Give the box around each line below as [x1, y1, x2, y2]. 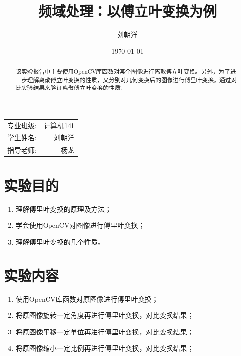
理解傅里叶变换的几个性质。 [15, 236, 105, 246]
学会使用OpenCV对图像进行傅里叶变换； [15, 220, 145, 230]
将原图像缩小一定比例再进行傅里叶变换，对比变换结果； [15, 343, 194, 353]
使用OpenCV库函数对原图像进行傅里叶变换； [15, 293, 159, 304]
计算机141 [43, 120, 74, 130]
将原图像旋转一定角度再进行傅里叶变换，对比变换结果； [15, 310, 194, 320]
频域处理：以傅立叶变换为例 [38, 1, 217, 21]
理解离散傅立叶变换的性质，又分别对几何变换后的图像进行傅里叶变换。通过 [27, 75, 231, 84]
